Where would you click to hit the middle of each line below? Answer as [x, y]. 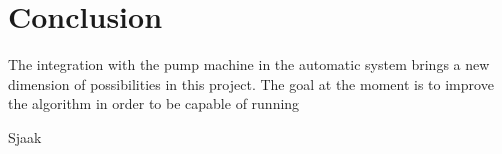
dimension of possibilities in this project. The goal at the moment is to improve [251, 83]
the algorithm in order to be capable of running [154, 103]
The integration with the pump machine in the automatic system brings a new [249, 64]
